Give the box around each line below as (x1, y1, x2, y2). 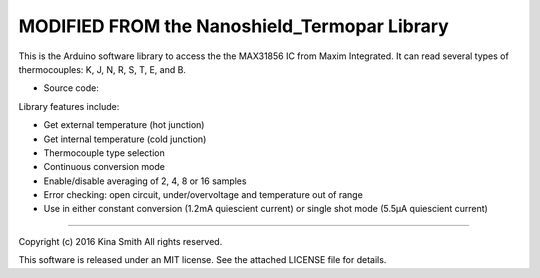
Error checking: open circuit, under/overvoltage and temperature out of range (43, 189, 364, 201)
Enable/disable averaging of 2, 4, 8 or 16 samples (43, 175, 247, 187)
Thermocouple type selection (43, 146, 165, 159)
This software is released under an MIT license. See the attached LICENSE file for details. (18, 254, 387, 266)
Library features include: (18, 100, 120, 112)
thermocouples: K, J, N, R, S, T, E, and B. (18, 63, 187, 75)
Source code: (43, 82, 99, 94)
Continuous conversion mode (43, 161, 165, 173)
